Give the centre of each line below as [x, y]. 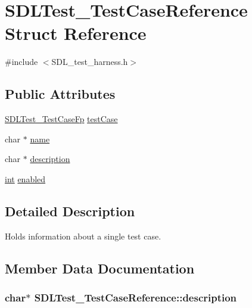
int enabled [25, 178]
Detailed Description [70, 211]
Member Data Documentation [100, 268]
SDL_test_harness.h [90, 62]
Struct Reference [76, 33]
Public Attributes [60, 94]
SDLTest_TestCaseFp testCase [61, 119]
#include [21, 62]
